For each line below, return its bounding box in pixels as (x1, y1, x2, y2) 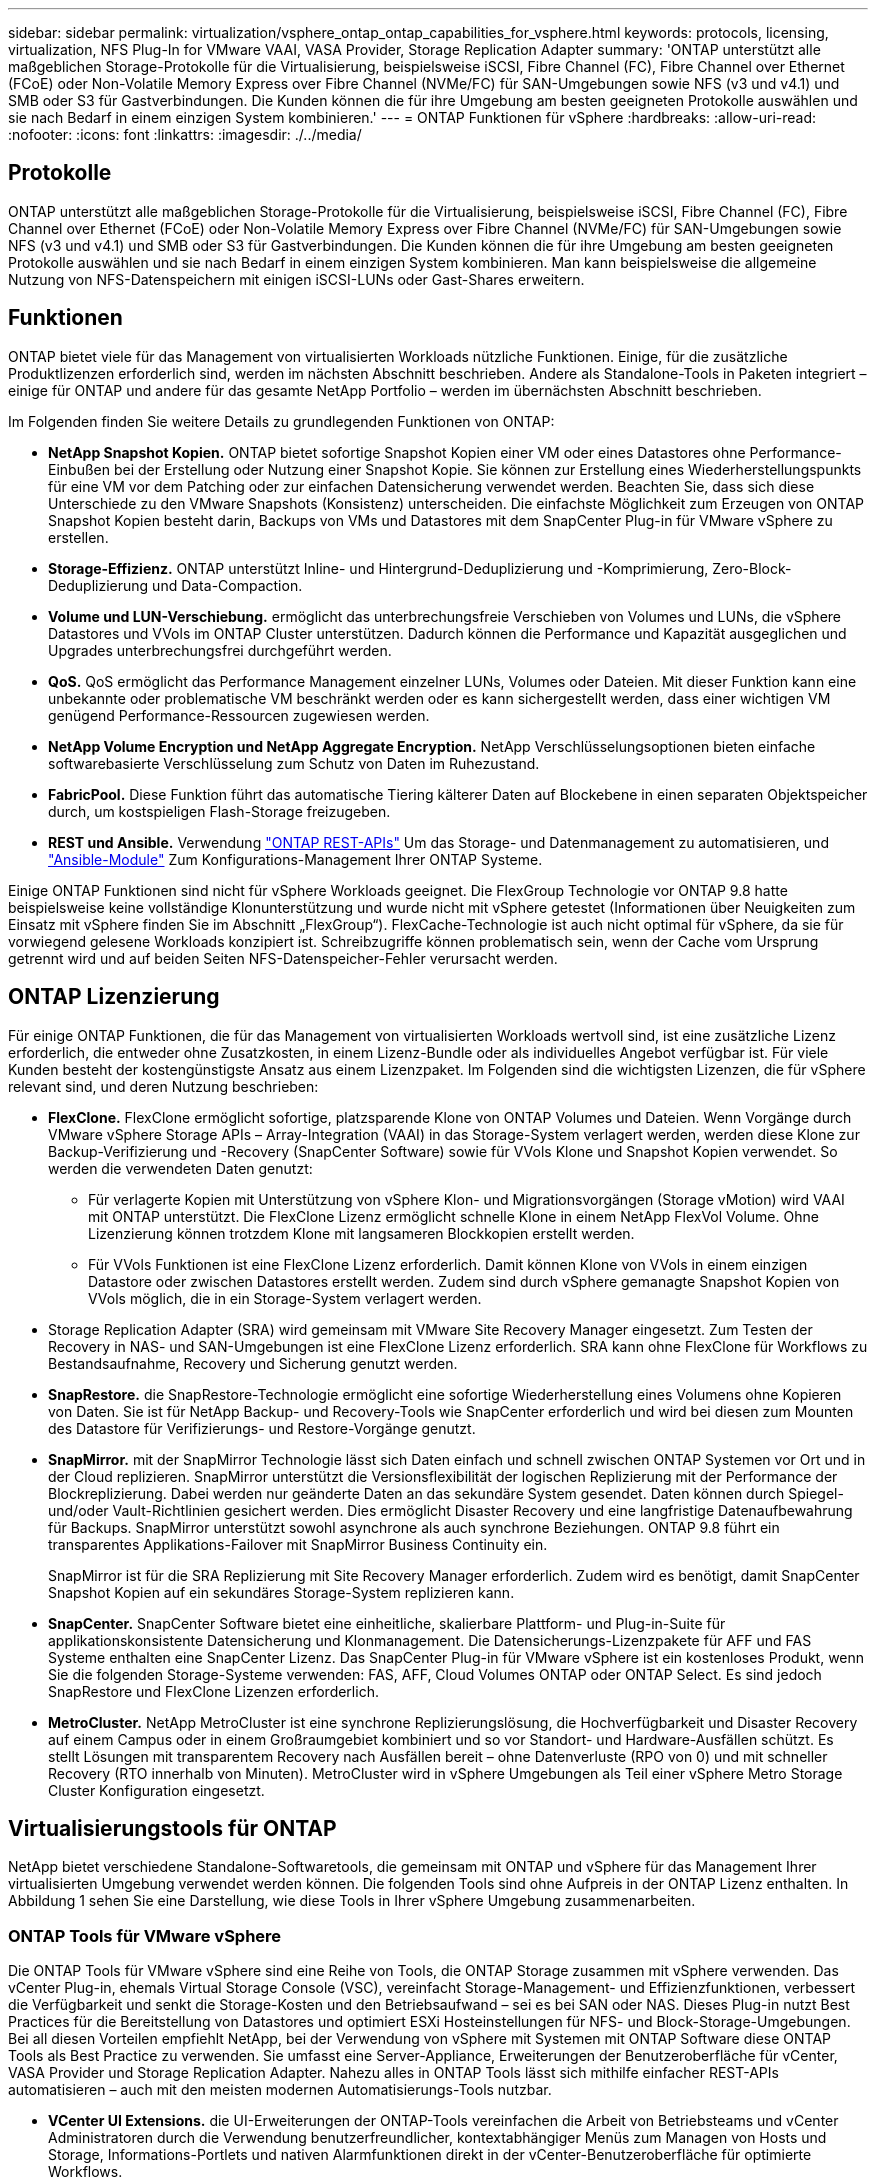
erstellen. (48, 528, 109, 546)
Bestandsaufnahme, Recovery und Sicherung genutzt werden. (48, 1354, 458, 1372)
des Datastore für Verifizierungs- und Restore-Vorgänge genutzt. (48, 1419, 476, 1437)
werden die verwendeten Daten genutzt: (48, 1159, 313, 1177)
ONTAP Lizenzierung (8, 984, 220, 1010)
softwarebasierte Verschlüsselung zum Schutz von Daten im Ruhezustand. (48, 754, 540, 772)
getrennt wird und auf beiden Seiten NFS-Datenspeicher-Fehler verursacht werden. (8, 949, 558, 967)
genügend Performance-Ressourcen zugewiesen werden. (48, 706, 430, 724)
